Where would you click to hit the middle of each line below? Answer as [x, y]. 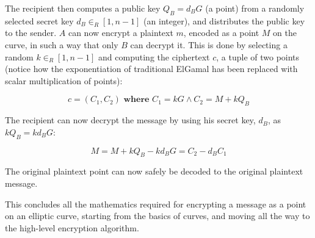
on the [285, 33]
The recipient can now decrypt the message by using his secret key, [130, 120]
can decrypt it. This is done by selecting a [209, 44]
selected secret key [39, 20]
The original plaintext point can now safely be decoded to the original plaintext [154, 171]
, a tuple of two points [258, 56]
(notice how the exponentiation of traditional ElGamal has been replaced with [151, 69]
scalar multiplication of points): [64, 80]
